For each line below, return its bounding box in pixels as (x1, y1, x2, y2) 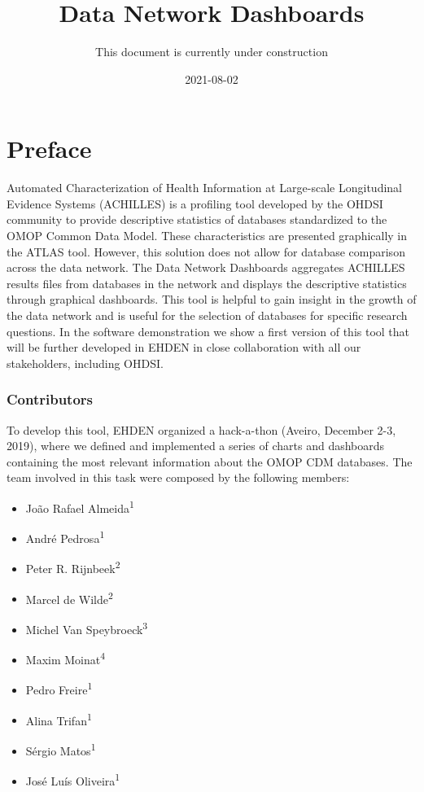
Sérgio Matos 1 (25, 739, 96, 759)
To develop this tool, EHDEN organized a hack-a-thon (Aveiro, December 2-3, (7, 421, 396, 438)
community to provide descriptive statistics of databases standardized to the (7, 211, 387, 228)
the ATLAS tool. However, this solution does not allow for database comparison (7, 243, 405, 260)
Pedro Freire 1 (25, 679, 93, 698)
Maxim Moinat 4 (25, 649, 106, 667)
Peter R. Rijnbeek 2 (25, 558, 120, 577)
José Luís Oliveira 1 (25, 770, 120, 789)
